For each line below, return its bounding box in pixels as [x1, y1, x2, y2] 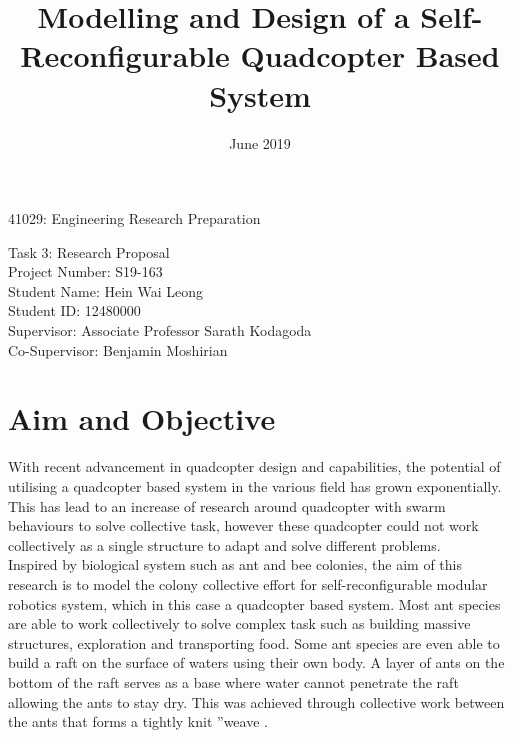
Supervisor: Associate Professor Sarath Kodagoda [8, 320, 312, 341]
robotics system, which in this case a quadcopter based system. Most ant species [8, 593, 501, 614]
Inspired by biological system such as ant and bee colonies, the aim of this [8, 554, 462, 575]
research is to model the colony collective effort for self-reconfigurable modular [8, 573, 488, 594]
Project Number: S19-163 [8, 261, 163, 282]
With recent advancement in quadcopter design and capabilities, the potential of [8, 456, 501, 477]
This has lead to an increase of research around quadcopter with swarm [8, 495, 446, 516]
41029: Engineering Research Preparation [8, 208, 261, 229]
